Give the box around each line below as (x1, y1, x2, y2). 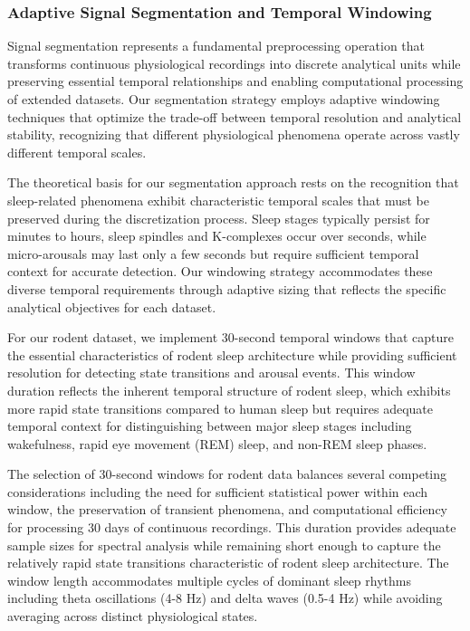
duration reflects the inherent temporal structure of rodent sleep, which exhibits (7, 380, 451, 399)
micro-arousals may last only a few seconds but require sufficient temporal (7, 244, 419, 263)
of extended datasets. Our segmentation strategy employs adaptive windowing (7, 90, 440, 108)
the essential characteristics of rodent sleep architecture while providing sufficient (7, 345, 457, 364)
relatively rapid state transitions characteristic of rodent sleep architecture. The (7, 553, 449, 572)
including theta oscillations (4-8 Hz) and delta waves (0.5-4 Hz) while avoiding (7, 588, 443, 607)
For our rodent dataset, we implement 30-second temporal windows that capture (7, 328, 454, 347)
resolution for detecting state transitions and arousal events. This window (7, 363, 416, 382)
